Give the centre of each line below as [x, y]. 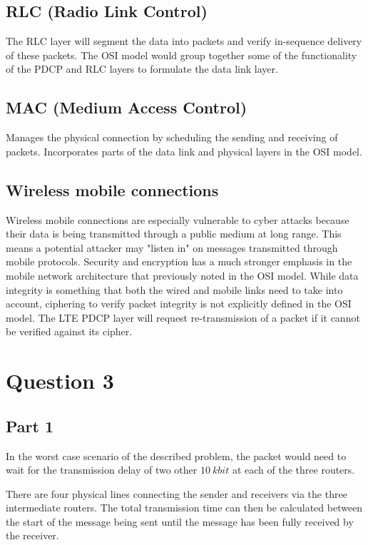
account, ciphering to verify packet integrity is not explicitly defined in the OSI [179, 304]
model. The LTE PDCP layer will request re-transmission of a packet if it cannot [183, 317]
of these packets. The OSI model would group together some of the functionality [182, 55]
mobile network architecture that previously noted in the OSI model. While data [182, 275]
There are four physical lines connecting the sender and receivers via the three [177, 493]
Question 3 [60, 381]
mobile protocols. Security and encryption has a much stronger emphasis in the [179, 261]
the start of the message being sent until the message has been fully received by [180, 521]
